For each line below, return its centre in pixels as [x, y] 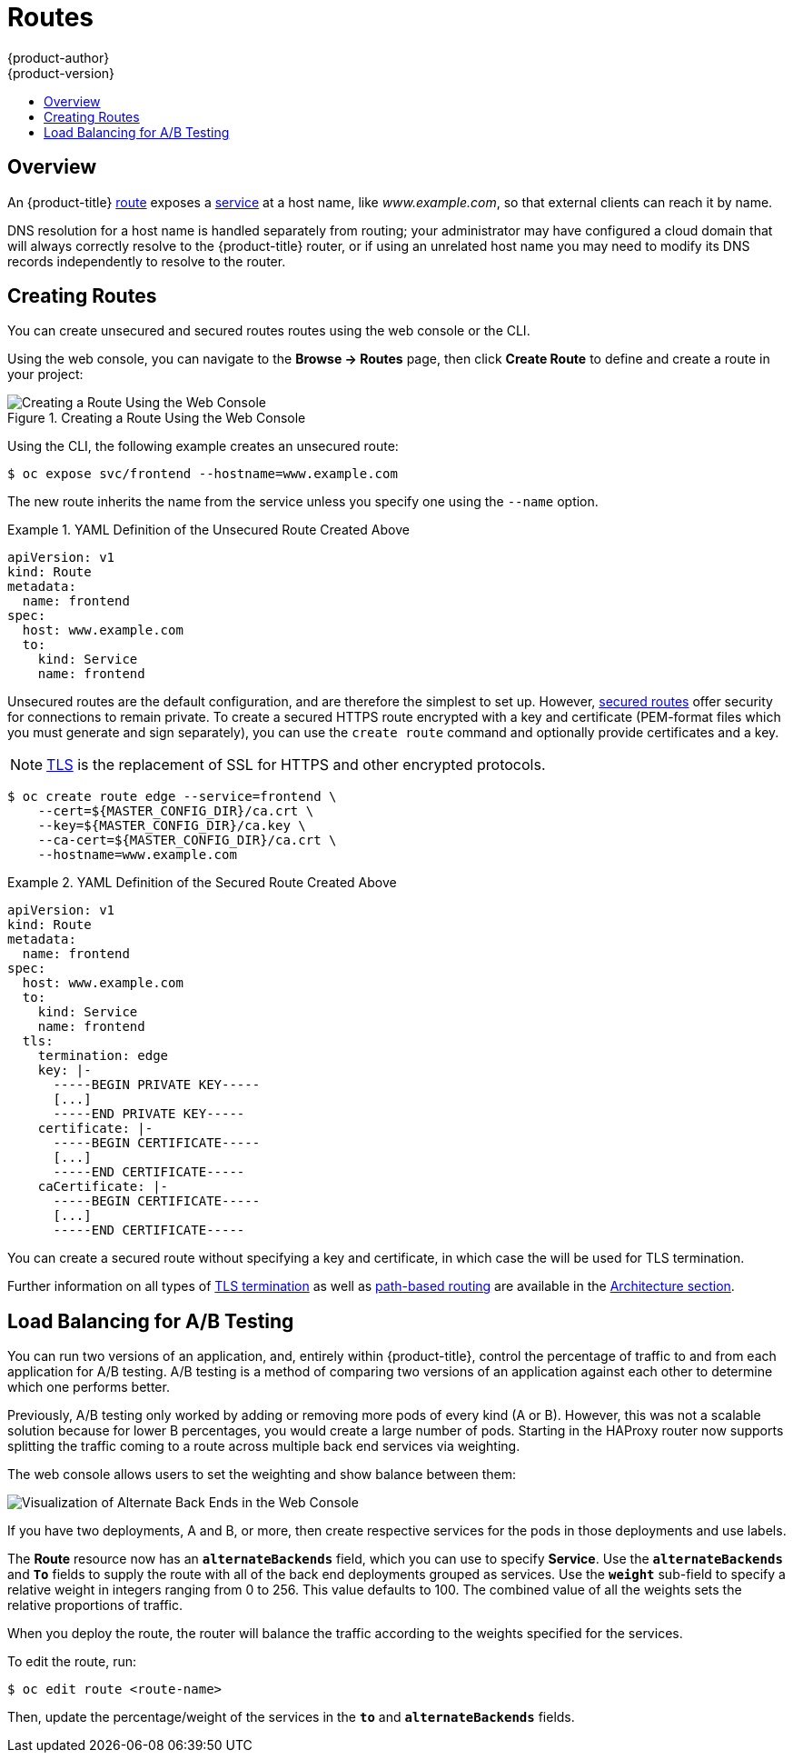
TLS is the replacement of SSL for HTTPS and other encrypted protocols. [296, 765]
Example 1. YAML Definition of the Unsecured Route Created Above [208, 530]
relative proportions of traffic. [95, 1605]
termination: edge [103, 1056]
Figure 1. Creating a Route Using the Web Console [157, 418]
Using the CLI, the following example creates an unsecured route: [203, 446]
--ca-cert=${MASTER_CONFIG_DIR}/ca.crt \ [187, 840]
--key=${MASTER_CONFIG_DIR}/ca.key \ [172, 826]
